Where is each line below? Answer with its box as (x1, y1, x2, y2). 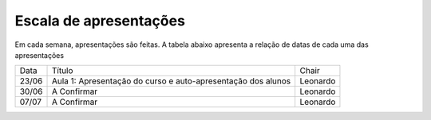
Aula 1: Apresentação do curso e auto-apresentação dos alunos (51, 75, 291, 87)
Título (51, 65, 73, 76)
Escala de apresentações (14, 12, 185, 29)
